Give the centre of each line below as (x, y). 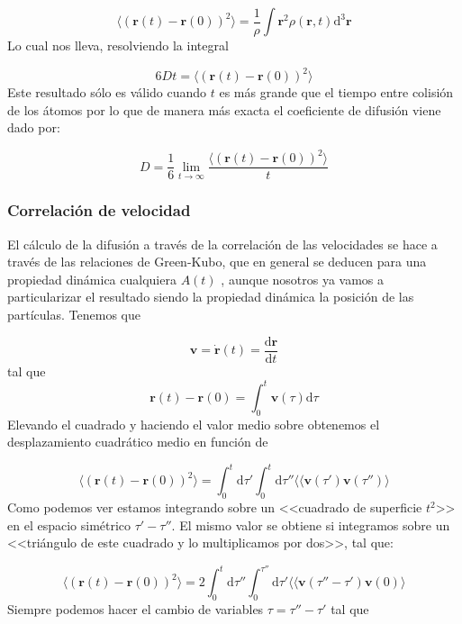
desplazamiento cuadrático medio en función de (138, 442)
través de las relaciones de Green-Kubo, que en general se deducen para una (217, 262)
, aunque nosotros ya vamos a (303, 279)
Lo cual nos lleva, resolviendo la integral (118, 45)
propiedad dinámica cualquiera (92, 279)
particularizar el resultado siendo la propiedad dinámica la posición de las (211, 297)
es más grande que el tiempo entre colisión (336, 92)
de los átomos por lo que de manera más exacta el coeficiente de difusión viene (224, 109)
